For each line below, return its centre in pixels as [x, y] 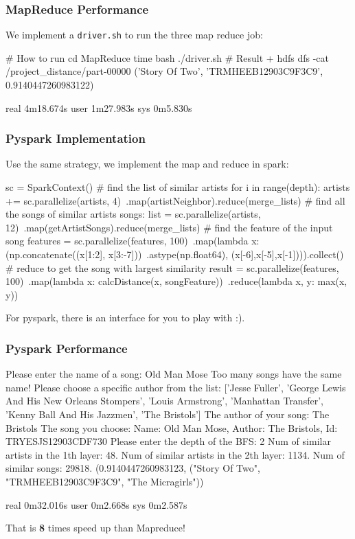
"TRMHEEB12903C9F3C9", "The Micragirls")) [105, 481]
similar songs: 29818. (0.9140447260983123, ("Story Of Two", [133, 468]
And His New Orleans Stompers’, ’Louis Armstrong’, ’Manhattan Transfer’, [164, 401]
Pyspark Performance [67, 348]
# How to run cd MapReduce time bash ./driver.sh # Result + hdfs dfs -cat [168, 57]
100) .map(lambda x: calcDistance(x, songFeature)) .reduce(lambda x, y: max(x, [176, 281]
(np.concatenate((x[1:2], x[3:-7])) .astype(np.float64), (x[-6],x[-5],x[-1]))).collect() [175, 254]
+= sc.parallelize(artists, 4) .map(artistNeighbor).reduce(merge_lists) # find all [175, 200]
